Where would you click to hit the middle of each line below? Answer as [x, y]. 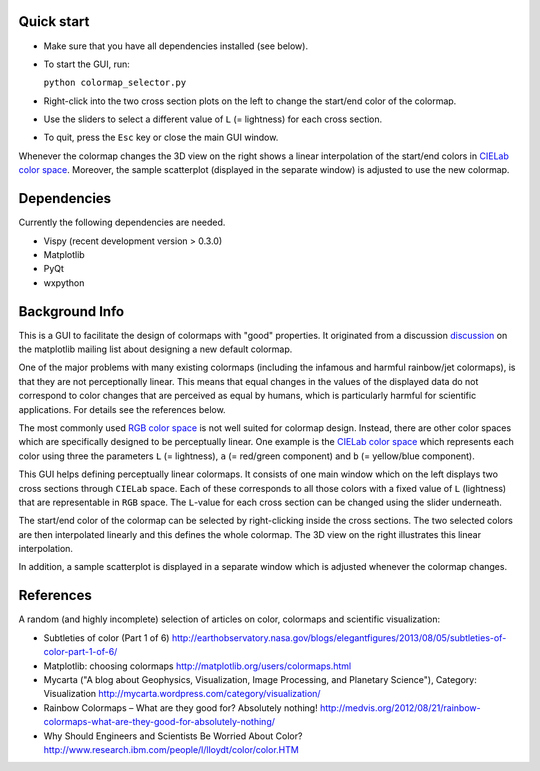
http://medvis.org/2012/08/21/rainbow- [400, 707]
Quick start [54, 21]
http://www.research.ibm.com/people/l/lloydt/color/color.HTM [171, 749]
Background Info [71, 311]
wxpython [64, 282]
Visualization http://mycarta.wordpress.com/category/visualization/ [182, 694]
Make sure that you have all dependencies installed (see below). [176, 46]
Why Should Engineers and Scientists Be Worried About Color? [173, 736]
